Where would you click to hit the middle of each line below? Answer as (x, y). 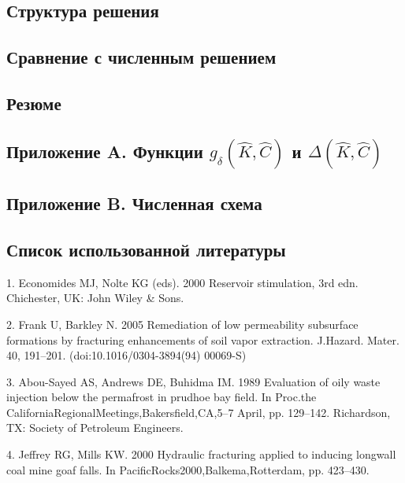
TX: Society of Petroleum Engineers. (95, 428)
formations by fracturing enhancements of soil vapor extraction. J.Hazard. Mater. (203, 339)
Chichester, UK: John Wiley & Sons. (95, 298)
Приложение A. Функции (105, 151)
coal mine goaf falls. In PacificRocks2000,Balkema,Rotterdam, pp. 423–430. (188, 469)
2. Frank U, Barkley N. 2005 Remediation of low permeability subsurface (182, 324)
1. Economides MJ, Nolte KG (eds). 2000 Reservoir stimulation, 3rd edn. (182, 282)
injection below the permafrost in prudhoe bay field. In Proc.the (162, 397)
